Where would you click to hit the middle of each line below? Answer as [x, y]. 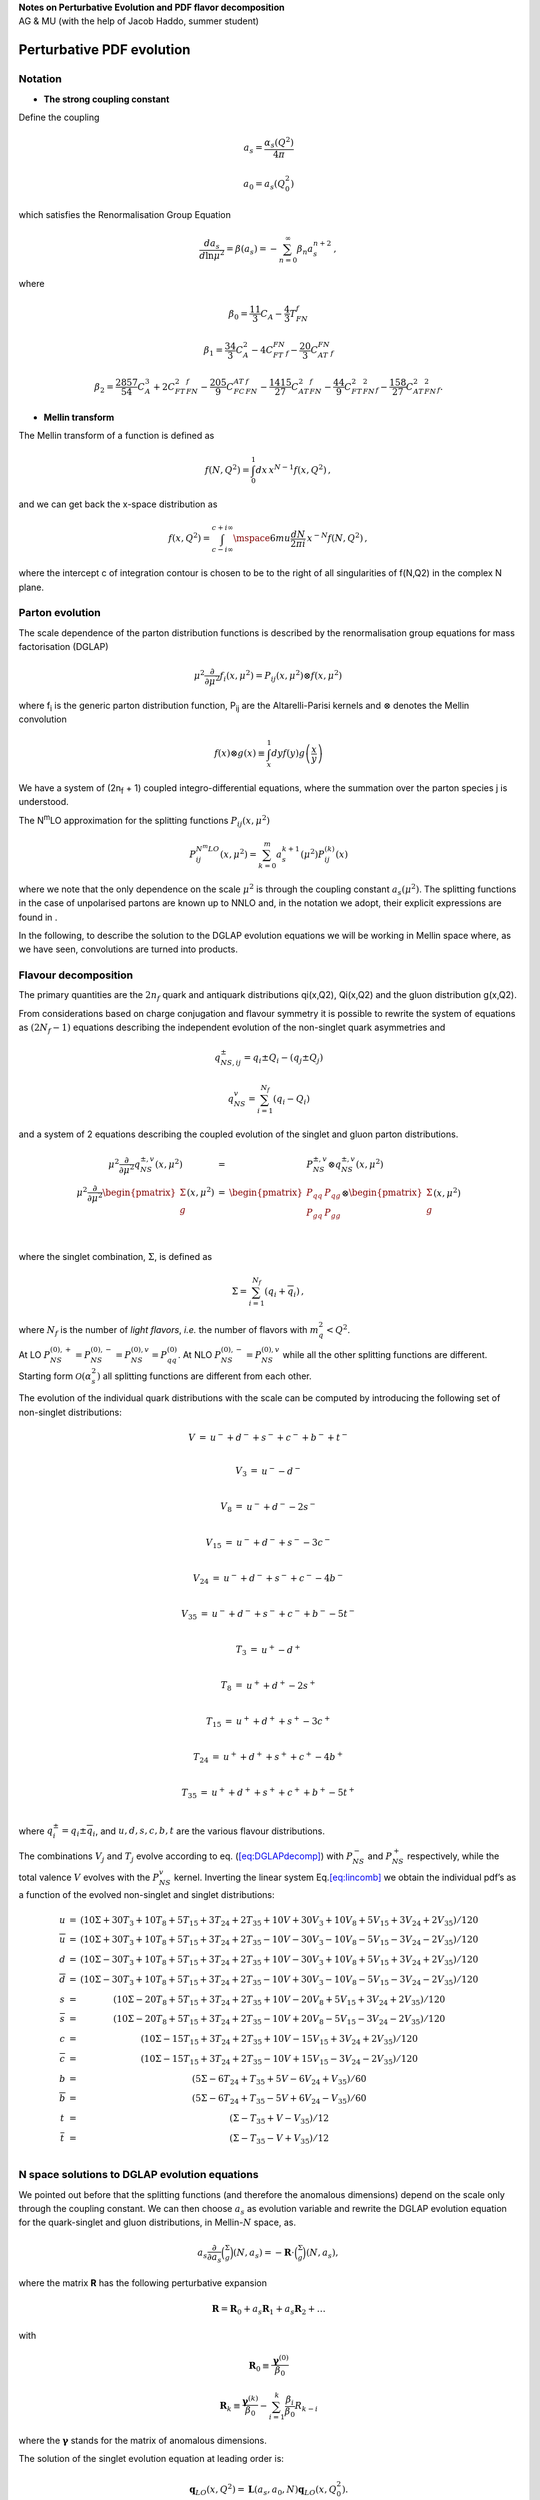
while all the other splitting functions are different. [385, 1355]
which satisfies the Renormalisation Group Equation [125, 214]
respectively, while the [453, 1856]
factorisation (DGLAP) [63, 647]
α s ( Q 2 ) [278, 142]
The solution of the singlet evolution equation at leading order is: [151, 2459]
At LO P [34, 1355]
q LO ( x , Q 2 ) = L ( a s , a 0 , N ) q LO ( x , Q [262, 2489]
